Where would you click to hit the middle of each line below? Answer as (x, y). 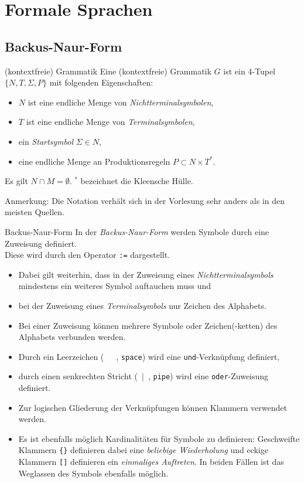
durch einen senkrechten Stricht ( (78, 376)
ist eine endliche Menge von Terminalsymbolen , (110, 122)
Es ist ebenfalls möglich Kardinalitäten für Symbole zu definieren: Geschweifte (159, 438)
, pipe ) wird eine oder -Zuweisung (208, 376)
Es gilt (16, 181)
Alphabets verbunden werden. (72, 337)
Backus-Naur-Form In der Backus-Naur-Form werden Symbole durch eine (137, 231)
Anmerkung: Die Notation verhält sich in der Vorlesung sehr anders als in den (145, 200)
